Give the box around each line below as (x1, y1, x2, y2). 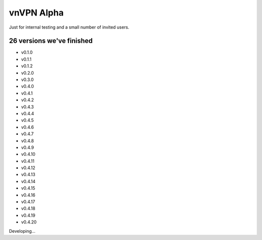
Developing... (9, 228, 36, 234)
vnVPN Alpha (9, 7, 64, 18)
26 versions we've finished (9, 37, 93, 45)
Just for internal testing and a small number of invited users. (9, 24, 130, 30)
